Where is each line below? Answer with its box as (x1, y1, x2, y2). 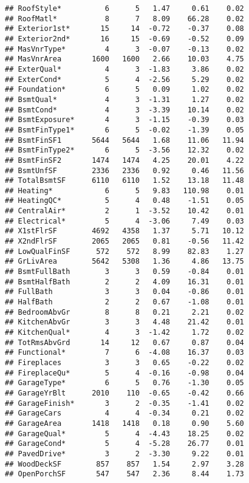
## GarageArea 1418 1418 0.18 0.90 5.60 (5, 419, 244, 428)
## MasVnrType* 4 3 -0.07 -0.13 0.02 (5, 44, 244, 53)
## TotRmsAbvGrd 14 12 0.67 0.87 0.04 (5, 338, 244, 347)
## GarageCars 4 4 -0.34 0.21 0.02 (5, 409, 244, 418)
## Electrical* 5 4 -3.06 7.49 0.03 (5, 216, 244, 225)
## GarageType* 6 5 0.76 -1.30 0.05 (5, 379, 244, 388)
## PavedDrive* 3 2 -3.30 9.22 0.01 (5, 449, 244, 458)
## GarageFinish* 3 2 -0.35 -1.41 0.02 (5, 399, 244, 408)
